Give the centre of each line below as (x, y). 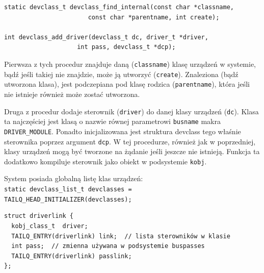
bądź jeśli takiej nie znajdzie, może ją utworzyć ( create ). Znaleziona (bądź (121, 74)
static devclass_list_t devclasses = (68, 189)
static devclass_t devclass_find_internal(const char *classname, (119, 7)
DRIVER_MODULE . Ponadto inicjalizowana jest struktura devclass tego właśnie (123, 131)
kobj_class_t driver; (50, 226)
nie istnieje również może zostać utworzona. (72, 94)
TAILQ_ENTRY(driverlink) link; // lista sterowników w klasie (121, 236)
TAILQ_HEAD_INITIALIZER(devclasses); (68, 199)
